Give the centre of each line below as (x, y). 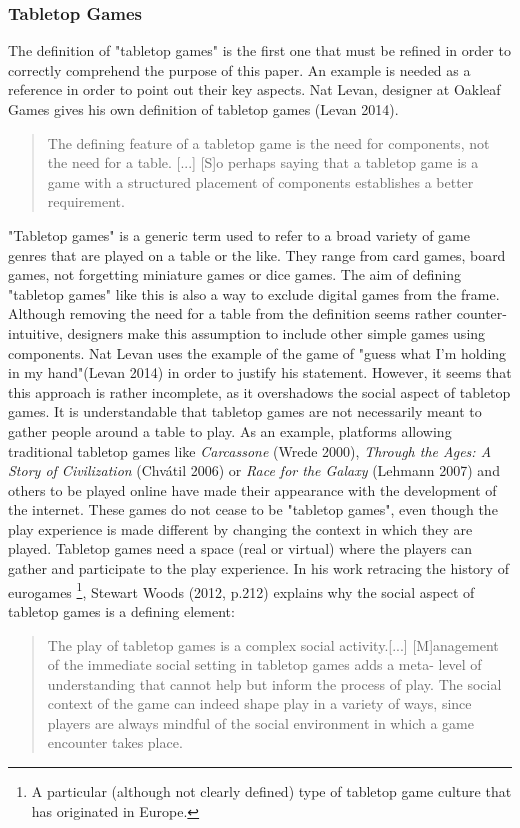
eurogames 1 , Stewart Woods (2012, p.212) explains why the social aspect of (241, 590)
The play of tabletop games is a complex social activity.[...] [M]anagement (273, 644)
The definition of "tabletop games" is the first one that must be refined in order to (259, 50)
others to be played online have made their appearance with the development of (252, 489)
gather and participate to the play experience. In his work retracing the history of (258, 568)
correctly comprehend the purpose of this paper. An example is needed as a (239, 69)
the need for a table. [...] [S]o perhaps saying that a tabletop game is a (263, 162)
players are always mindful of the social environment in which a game (260, 722)
